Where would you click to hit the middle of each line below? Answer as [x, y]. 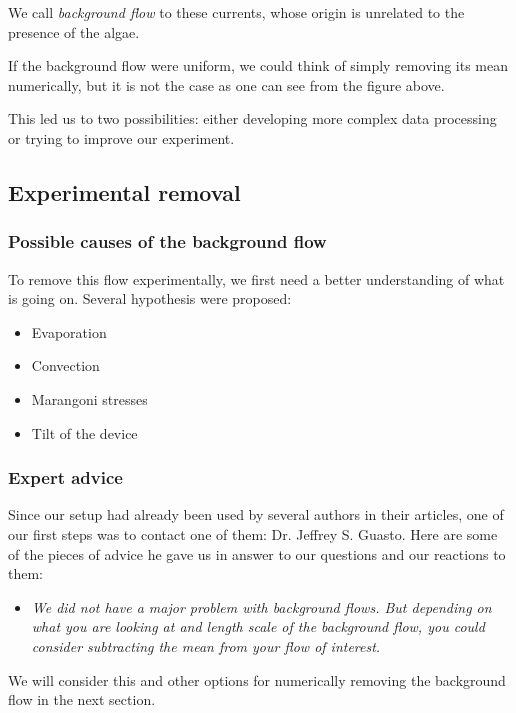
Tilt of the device [84, 432]
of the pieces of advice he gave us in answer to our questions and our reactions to [257, 553]
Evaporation [69, 331]
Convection [65, 365]
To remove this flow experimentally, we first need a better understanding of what [256, 278]
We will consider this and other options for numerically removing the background [257, 679]
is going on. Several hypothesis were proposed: [150, 298]
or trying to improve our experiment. [121, 137]
